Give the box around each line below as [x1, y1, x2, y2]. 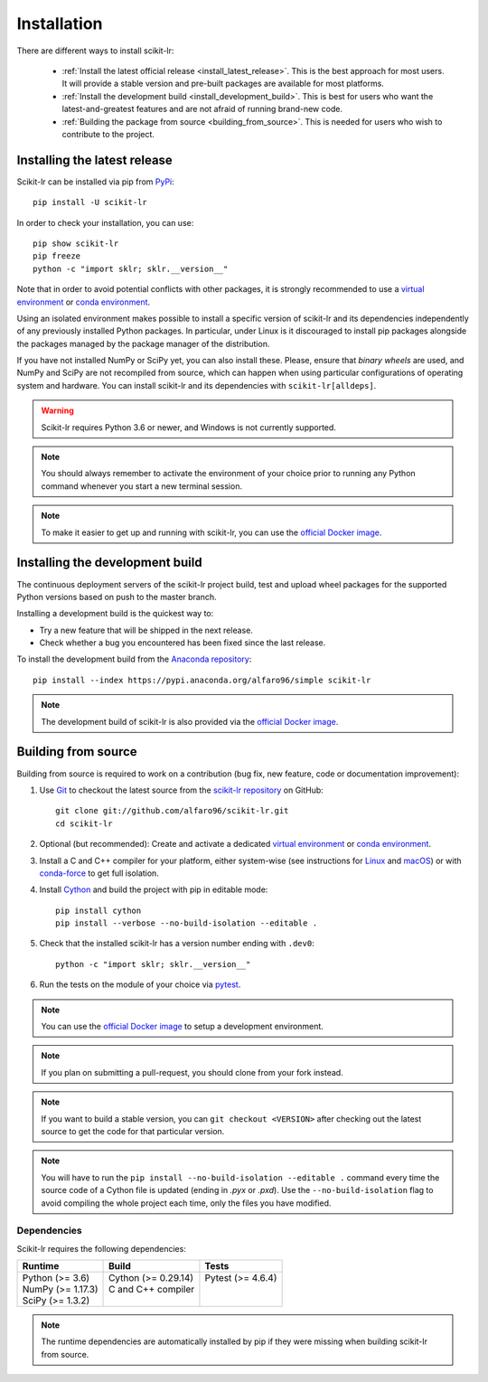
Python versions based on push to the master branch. [16, 591, 217, 602]
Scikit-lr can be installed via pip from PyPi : [16, 176, 175, 187]
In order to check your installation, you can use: [16, 217, 194, 228]
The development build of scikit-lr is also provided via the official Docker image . [41, 716, 339, 727]
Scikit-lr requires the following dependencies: [16, 1243, 187, 1254]
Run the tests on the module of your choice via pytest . [39, 979, 241, 990]
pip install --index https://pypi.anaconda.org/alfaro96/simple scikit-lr [33, 674, 371, 685]
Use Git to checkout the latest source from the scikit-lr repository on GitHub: [39, 785, 324, 795]
